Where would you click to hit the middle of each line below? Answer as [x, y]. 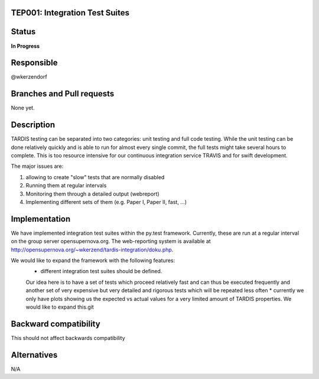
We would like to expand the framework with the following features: [93, 261]
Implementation [41, 219]
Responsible [34, 63]
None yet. [23, 108]
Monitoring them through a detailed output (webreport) [92, 194]
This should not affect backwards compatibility [68, 338]
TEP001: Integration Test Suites [70, 13]
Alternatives [34, 355]
